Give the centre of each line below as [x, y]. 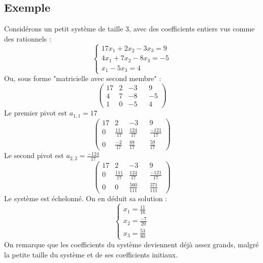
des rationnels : [28, 38]
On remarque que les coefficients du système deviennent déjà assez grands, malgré [131, 244]
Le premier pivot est [36, 113]
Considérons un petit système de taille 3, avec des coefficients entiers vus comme [129, 29]
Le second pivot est [34, 155]
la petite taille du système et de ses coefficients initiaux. [91, 254]
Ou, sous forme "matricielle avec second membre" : [83, 78]
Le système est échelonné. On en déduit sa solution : [86, 198]
